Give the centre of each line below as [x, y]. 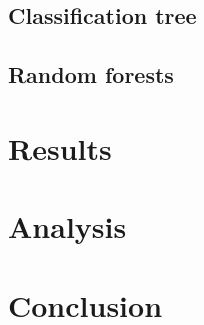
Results [60, 147]
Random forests [91, 74]
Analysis [67, 226]
